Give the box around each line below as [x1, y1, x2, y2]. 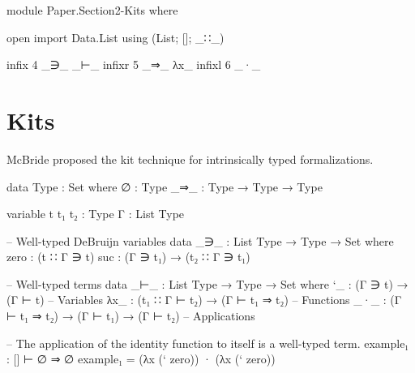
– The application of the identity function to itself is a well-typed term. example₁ [6, 334, 409, 351]
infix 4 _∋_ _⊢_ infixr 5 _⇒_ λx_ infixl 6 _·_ [6, 56, 261, 73]
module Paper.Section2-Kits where [6, 2, 178, 18]
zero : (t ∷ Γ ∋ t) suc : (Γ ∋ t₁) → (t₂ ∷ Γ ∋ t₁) [6, 248, 250, 265]
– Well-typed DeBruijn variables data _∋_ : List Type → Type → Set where [6, 232, 394, 249]
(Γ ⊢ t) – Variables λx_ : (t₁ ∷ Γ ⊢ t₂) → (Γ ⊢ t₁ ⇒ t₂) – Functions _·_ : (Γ [6, 291, 402, 308]
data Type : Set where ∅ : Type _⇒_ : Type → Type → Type [6, 178, 323, 195]
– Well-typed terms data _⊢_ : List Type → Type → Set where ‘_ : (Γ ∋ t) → [6, 275, 409, 292]
